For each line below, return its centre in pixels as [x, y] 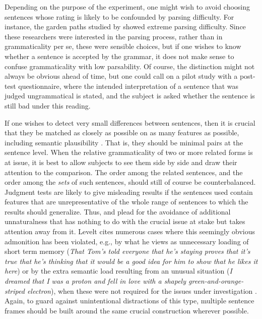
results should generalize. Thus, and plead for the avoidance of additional [118, 211]
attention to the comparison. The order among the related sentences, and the [124, 172]
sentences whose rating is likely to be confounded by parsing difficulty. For [119, 16]
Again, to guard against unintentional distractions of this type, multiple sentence [129, 301]
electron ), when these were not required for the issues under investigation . [142, 290]
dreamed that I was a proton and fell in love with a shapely [95, 281]
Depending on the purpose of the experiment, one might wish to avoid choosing [127, 7]
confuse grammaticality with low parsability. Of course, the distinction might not [130, 66]
